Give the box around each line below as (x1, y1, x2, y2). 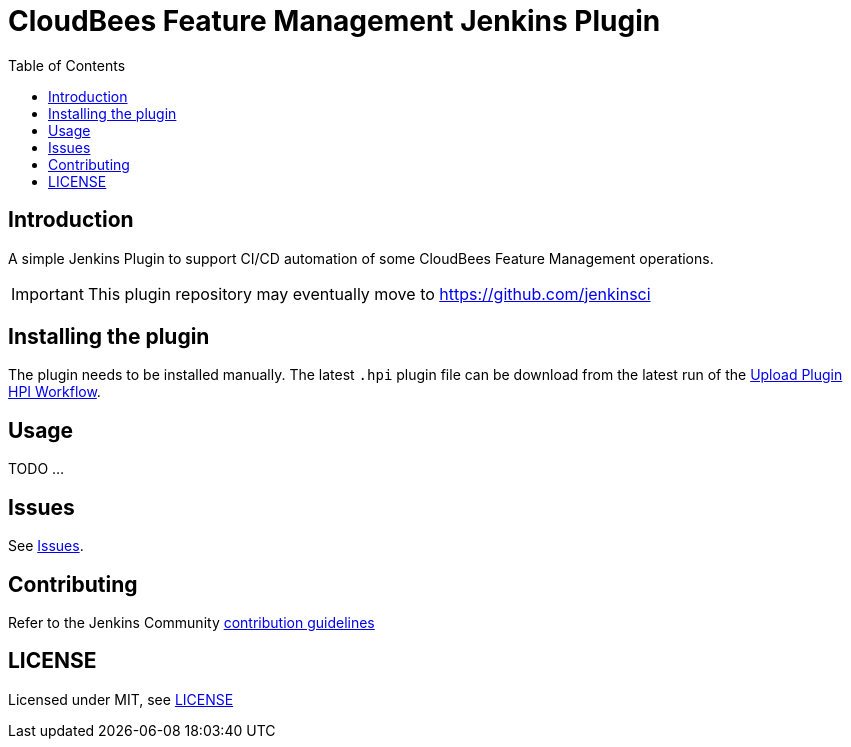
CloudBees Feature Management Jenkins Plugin (8, 4, 661, 38)
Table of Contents (8, 56, 126, 74)
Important (11, 283, 84, 304)
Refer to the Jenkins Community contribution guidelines (8, 613, 375, 631)
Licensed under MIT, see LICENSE (8, 690, 234, 708)
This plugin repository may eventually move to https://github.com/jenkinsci (87, 283, 651, 304)
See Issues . (8, 537, 84, 555)
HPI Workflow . (8, 383, 101, 401)
